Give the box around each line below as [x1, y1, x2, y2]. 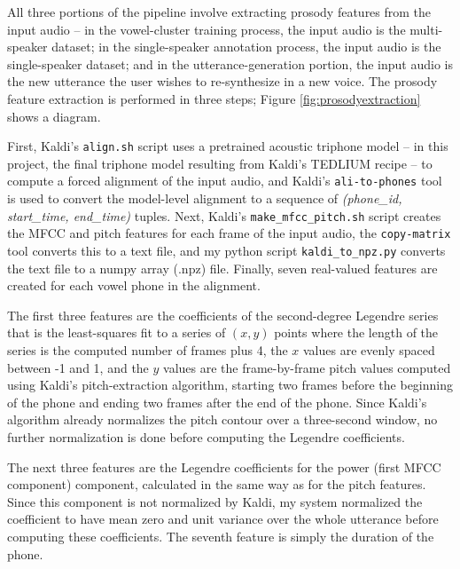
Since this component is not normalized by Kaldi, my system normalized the [7, 492, 423, 510]
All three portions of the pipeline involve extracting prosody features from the [7, 3, 432, 20]
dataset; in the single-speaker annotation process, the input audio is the [51, 37, 441, 56]
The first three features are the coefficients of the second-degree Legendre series [7, 305, 439, 324]
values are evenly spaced [302, 341, 435, 359]
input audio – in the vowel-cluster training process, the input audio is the [7, 20, 406, 38]
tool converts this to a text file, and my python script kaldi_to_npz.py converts [7, 241, 446, 259]
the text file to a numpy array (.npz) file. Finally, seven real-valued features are [7, 258, 438, 277]
